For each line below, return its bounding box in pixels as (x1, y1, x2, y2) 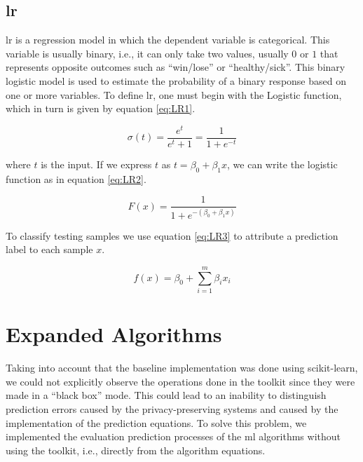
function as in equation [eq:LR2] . (6, 171, 146, 186)
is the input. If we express (41, 156, 152, 171)
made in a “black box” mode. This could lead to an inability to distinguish (6, 388, 327, 402)
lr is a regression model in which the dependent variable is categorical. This (6, 32, 330, 47)
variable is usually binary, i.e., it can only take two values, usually (6, 46, 289, 60)
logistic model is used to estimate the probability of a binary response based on (6, 73, 346, 88)
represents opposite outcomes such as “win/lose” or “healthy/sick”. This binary (6, 60, 345, 74)
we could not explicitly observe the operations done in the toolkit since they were (6, 374, 355, 388)
